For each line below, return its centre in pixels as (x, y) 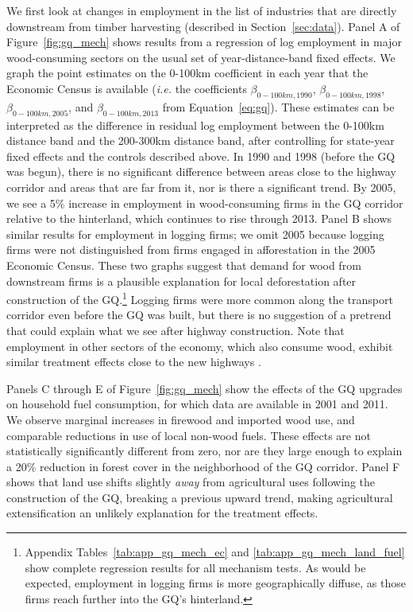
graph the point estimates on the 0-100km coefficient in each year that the (187, 73)
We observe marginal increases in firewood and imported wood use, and (181, 419)
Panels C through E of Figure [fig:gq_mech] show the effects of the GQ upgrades (205, 388)
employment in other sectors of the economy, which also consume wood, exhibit (200, 346)
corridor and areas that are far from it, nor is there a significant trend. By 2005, (201, 187)
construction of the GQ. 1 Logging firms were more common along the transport (200, 298)
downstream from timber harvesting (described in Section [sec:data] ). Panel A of (203, 26)
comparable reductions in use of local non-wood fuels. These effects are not (189, 435)
